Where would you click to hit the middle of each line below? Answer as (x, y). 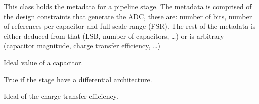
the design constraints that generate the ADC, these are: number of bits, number (128, 16)
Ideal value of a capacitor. (44, 62)
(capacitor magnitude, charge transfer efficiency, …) (82, 46)
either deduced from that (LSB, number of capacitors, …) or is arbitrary (114, 36)
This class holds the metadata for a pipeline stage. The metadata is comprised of (128, 6)
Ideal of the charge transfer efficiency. (61, 96)
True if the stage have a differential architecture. (78, 79)
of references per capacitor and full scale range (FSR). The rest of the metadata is (130, 26)
